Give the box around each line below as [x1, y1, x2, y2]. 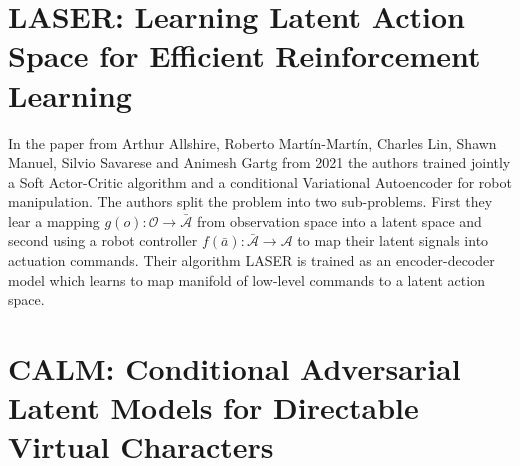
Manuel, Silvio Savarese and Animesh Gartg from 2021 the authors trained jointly [8, 152, 511, 173]
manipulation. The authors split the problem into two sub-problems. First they [8, 191, 493, 212]
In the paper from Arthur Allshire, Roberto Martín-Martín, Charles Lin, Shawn [8, 132, 497, 153]
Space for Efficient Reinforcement [8, 35, 481, 76]
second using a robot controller [8, 230, 198, 251]
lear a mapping [8, 210, 100, 231]
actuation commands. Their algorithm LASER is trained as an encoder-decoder [8, 250, 495, 271]
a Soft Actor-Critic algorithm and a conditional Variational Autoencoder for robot [8, 171, 512, 192]
